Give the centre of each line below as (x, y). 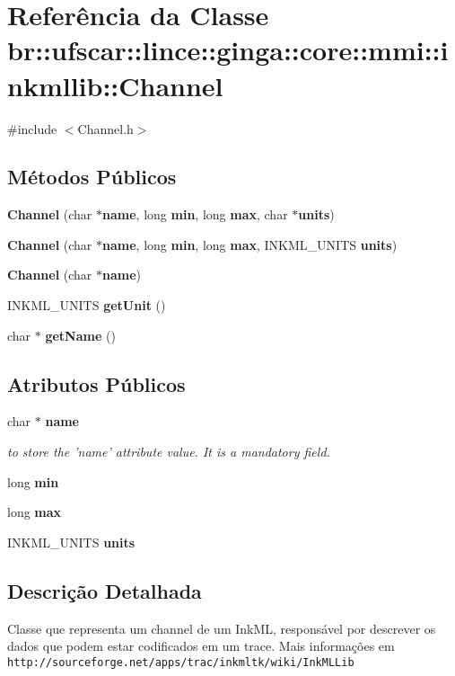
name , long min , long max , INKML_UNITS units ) (250, 244)
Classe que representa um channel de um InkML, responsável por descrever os (222, 628)
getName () (80, 335)
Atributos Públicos (96, 383)
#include (32, 128)
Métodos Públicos (92, 177)
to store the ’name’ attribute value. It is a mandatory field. (169, 452)
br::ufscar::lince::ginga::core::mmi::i (228, 50)
